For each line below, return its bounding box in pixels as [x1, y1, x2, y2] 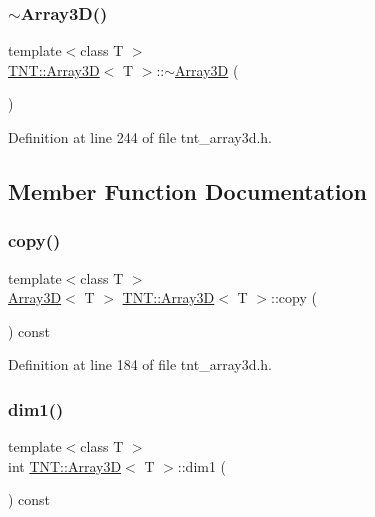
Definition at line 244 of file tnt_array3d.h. [8, 127, 272, 147]
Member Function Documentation [8, 175, 368, 206]
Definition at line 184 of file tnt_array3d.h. [8, 354, 272, 375]
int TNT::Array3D [8, 455, 122, 476]
